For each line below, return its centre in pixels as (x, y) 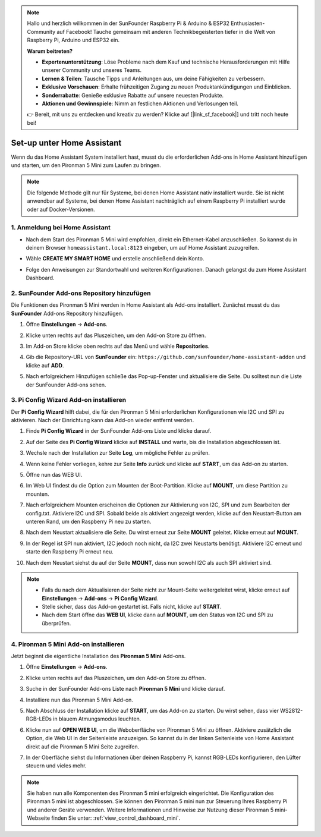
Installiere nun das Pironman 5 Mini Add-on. (80, 700)
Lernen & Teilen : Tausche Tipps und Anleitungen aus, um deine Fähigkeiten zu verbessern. (154, 78)
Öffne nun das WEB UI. (54, 475)
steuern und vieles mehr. (56, 766)
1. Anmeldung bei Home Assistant (61, 228)
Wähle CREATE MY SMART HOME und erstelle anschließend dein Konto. (115, 259)
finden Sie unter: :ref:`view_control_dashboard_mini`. (116, 818)
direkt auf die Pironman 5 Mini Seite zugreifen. (83, 747)
